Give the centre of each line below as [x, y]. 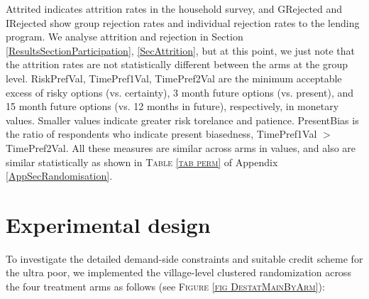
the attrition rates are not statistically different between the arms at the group [177, 64]
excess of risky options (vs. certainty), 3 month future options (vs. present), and [180, 92]
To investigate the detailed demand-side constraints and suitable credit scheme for [184, 258]
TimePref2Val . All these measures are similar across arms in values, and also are [181, 147]
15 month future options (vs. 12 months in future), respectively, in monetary [172, 106]
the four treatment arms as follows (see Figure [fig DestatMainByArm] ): [165, 287]
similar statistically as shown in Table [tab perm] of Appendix [142, 162]
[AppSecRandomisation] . [59, 176]
